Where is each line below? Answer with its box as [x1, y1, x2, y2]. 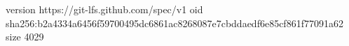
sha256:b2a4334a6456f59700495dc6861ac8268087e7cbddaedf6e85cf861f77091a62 [6, 15, 343, 30]
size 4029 [6, 29, 44, 44]
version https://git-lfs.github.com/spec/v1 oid [6, 2, 203, 16]
